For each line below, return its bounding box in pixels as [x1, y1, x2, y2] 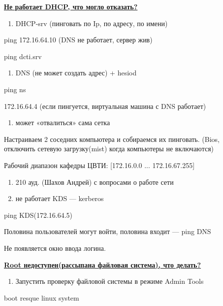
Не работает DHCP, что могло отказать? [4, 1, 138, 11]
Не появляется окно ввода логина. [4, 242, 106, 253]
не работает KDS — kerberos [15, 193, 104, 204]
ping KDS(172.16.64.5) [4, 209, 73, 220]
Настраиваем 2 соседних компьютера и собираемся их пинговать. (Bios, [4, 134, 220, 144]
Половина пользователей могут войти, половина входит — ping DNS [4, 226, 211, 237]
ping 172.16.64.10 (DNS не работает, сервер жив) [4, 34, 153, 45]
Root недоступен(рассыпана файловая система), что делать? [4, 259, 201, 270]
